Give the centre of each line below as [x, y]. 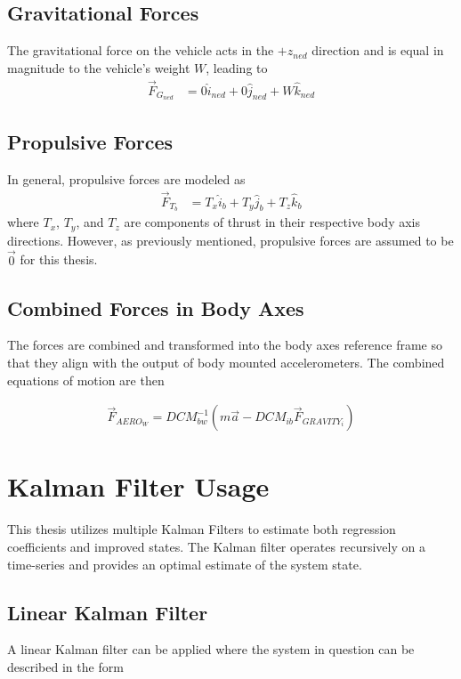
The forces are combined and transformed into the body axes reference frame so [225, 345]
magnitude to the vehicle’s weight [99, 67]
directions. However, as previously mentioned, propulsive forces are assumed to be [230, 240]
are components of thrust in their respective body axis [272, 222]
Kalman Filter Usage [138, 486]
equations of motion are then [86, 380]
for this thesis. [59, 259]
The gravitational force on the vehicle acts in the [141, 50]
